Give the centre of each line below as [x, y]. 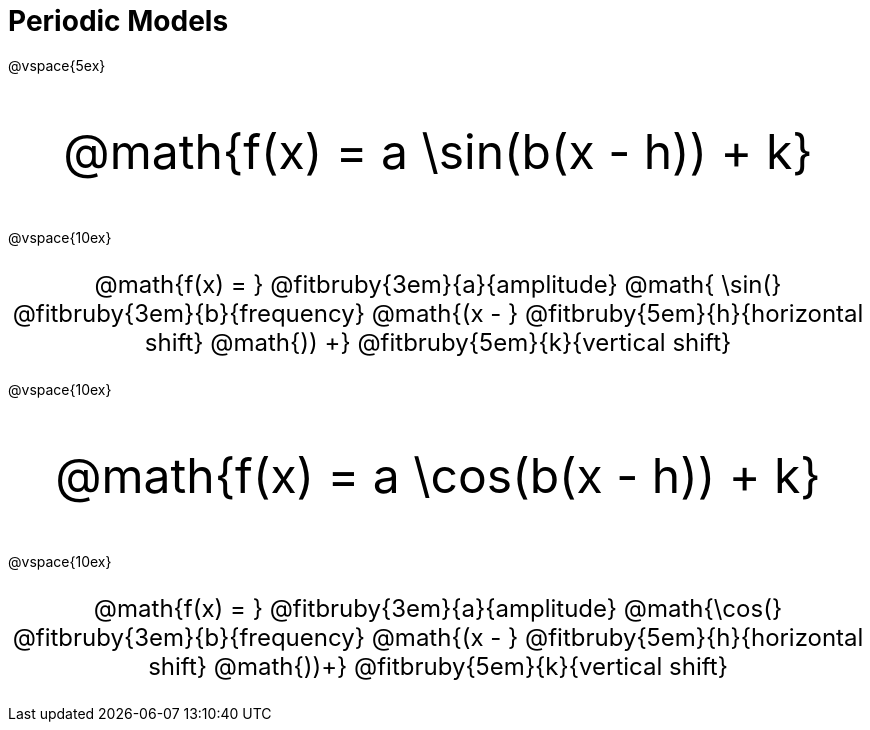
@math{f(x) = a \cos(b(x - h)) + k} [438, 475]
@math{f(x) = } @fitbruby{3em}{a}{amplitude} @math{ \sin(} [438, 284]
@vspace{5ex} [57, 65]
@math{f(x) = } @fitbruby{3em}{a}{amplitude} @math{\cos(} [438, 608]
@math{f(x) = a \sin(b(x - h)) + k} [438, 151]
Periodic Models [118, 21]
